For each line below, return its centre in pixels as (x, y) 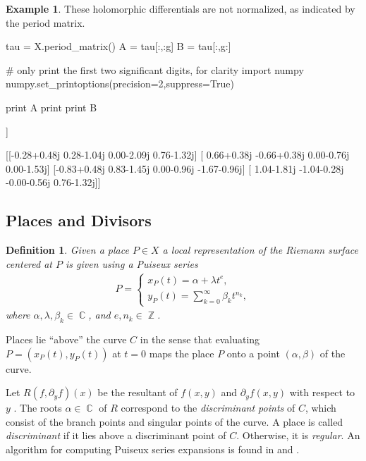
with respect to (322, 392)
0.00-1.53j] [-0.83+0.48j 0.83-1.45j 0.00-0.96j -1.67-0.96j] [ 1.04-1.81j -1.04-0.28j (175, 168)
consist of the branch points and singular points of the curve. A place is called (175, 421)
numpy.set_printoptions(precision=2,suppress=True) (120, 84)
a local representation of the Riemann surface (260, 250)
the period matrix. (45, 22)
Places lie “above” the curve (66, 339)
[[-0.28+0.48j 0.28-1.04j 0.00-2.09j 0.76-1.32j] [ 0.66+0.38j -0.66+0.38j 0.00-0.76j (178, 155)
